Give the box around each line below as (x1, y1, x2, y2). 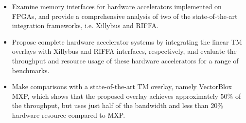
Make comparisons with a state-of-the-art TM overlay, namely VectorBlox (12, 81, 232, 92)
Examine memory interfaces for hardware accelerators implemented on (12, 1, 222, 11)
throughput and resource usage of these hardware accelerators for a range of (12, 55, 239, 65)
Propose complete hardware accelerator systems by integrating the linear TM (12, 36, 243, 46)
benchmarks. (12, 65, 50, 75)
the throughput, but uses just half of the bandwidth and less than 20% (12, 100, 223, 110)
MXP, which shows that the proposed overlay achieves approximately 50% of (12, 91, 241, 101)
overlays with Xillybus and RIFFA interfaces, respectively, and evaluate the (12, 46, 237, 56)
